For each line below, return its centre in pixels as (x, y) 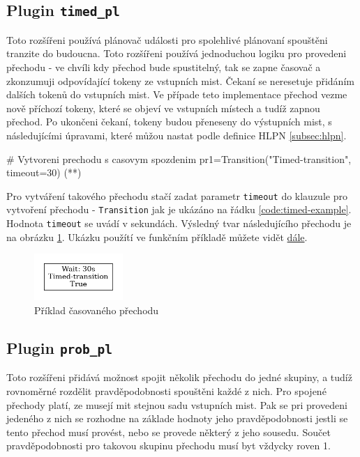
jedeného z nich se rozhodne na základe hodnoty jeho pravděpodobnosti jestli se (177, 418)
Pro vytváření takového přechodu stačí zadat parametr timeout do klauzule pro (177, 195)
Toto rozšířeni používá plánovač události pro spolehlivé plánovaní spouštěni (167, 39)
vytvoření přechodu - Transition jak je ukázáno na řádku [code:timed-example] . (179, 209)
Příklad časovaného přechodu (97, 310)
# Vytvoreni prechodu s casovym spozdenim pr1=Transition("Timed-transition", (179, 158)
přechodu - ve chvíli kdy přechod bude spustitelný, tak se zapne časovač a (164, 67)
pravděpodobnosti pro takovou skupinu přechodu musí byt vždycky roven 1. (168, 446)
